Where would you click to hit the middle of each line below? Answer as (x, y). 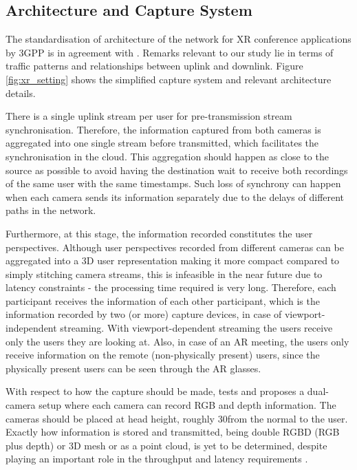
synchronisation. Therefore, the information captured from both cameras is (163, 129)
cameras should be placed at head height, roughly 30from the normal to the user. (177, 418)
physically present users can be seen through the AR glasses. (133, 368)
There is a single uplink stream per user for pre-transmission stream (149, 116)
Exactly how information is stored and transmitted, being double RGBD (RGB (173, 432)
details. (21, 93)
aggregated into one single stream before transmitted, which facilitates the (162, 143)
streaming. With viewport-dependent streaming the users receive (196, 328)
